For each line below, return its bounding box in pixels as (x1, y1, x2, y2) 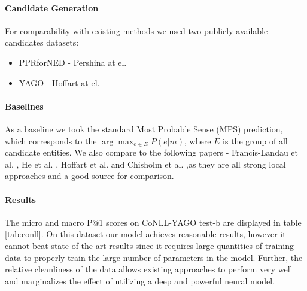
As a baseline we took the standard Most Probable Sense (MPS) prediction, (5, 122, 283, 135)
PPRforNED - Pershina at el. (19, 56, 127, 68)
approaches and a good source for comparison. (5, 169, 174, 182)
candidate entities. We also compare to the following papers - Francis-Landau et (5, 146, 299, 159)
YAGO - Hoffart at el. (19, 76, 100, 89)
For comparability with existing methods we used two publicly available (5, 24, 268, 37)
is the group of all (223, 134, 288, 147)
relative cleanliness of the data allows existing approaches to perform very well (5, 263, 293, 275)
